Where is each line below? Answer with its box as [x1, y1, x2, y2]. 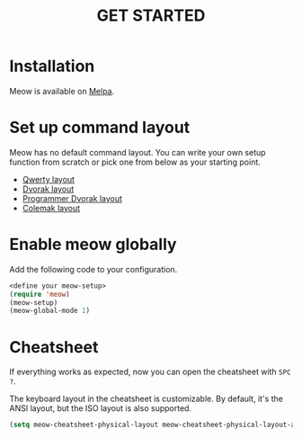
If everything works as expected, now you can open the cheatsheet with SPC [9, 366, 291, 378]
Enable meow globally [9, 235, 177, 255]
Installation [9, 56, 95, 76]
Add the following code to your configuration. [9, 264, 178, 274]
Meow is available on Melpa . [9, 85, 115, 96]
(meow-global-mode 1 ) [9, 307, 91, 316]
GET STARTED [96, 5, 206, 26]
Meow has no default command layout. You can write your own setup [9, 147, 267, 157]
